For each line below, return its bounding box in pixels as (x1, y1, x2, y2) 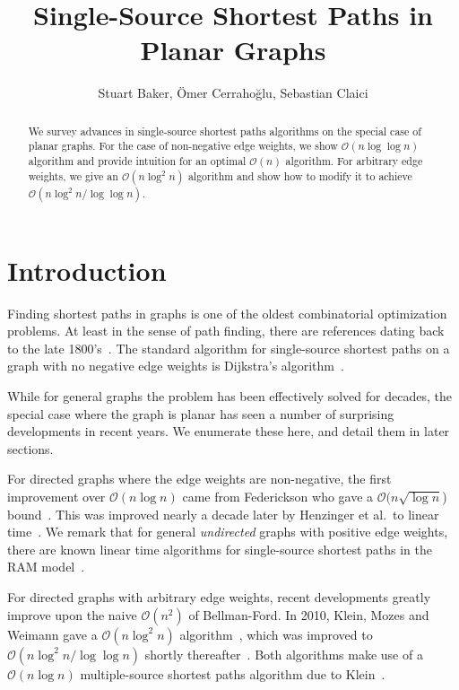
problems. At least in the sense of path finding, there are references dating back (7, 321, 445, 340)
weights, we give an (28, 168, 118, 183)
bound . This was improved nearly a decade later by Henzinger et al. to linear (7, 504, 439, 523)
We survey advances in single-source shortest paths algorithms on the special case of (28, 123, 421, 138)
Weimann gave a (7, 624, 98, 643)
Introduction (7, 251, 167, 288)
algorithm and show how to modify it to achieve (187, 168, 412, 183)
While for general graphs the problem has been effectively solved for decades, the (7, 387, 452, 406)
